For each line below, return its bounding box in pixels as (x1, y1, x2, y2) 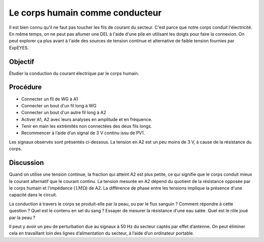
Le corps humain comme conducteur (9, 7, 162, 18)
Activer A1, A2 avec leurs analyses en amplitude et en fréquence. (21, 116, 153, 122)
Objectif (9, 58, 34, 66)
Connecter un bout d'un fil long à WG (21, 102, 97, 108)
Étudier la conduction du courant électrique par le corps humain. (9, 70, 139, 76)
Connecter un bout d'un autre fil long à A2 (21, 110, 106, 116)
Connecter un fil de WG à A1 (21, 96, 78, 102)
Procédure (9, 83, 42, 91)
